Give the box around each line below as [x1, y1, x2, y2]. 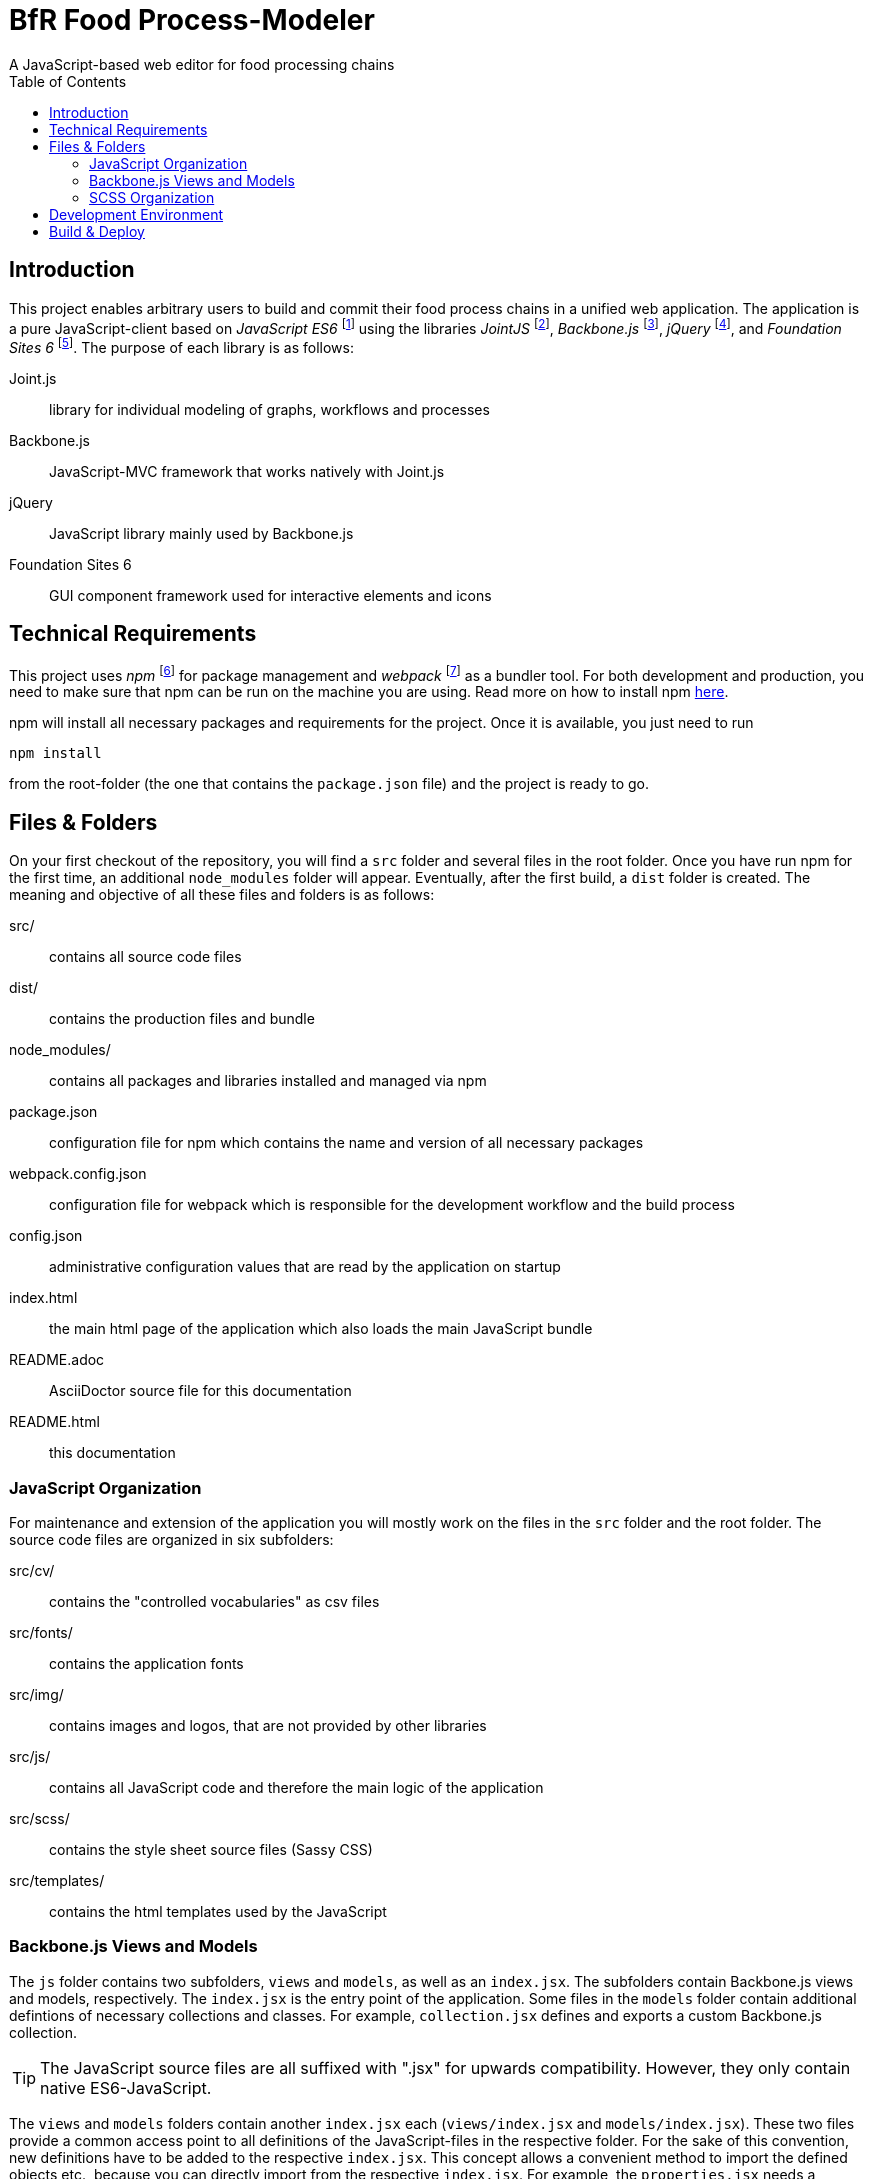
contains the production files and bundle [49, 1010, 315, 1028]
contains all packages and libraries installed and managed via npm [49, 1072, 487, 1090]
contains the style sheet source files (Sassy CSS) [49, 1841, 373, 1858]
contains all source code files [49, 948, 242, 966]
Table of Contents [9, 72, 127, 90]
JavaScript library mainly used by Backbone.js [49, 524, 354, 542]
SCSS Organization [89, 188, 215, 206]
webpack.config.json [9, 1165, 147, 1183]
